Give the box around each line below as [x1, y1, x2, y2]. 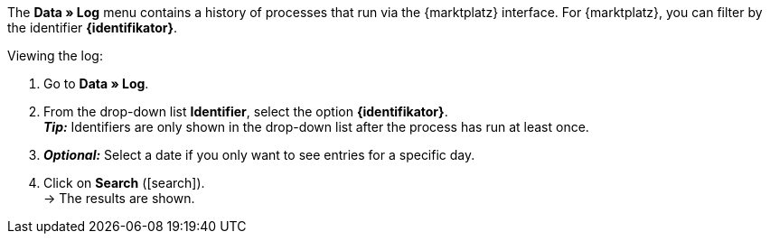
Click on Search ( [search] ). [43, 175, 205, 190]
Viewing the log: [7, 48, 103, 63]
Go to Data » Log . [43, 76, 149, 91]
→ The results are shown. [43, 190, 195, 206]
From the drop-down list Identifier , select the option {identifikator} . [43, 104, 448, 119]
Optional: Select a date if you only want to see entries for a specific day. [43, 147, 475, 162]
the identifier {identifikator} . [7, 20, 178, 35]
